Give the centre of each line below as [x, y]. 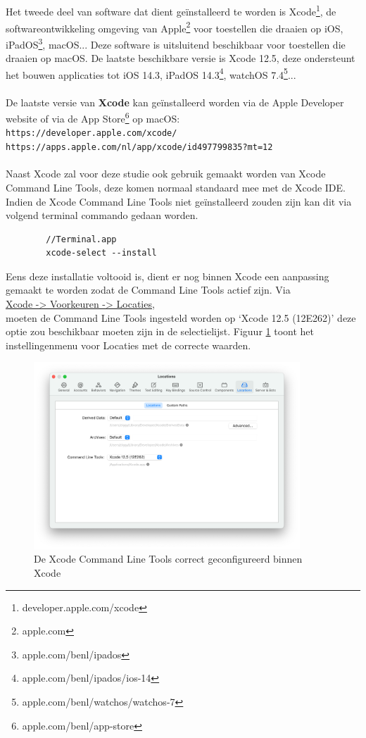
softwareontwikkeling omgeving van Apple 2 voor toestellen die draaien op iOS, [175, 27]
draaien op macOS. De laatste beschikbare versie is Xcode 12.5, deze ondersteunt [181, 58]
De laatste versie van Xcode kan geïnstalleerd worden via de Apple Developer [175, 102]
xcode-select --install [101, 253]
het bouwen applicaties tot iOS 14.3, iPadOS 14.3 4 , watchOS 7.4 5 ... [151, 73]
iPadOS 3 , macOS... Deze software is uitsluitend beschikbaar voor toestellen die [176, 43]
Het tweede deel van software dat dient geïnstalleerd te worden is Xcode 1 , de [171, 11]
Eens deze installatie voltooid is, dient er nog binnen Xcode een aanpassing [168, 276]
